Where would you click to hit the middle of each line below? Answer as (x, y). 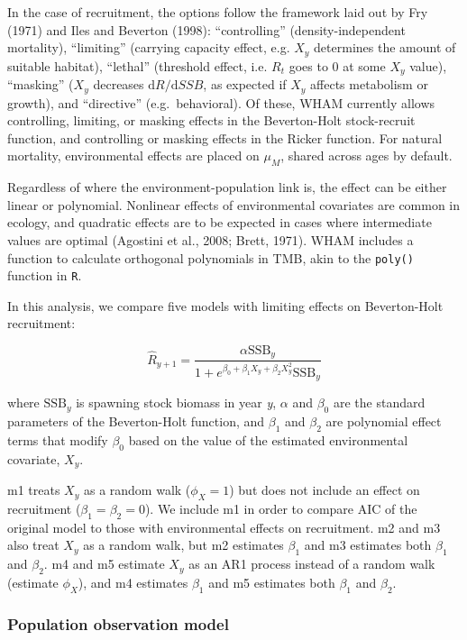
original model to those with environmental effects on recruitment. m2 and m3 (224, 527)
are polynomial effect (384, 421)
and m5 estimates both (272, 582)
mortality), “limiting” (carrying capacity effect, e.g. (149, 47)
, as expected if (245, 84)
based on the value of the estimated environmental (268, 439)
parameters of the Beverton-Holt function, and (136, 421)
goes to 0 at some (337, 65)
